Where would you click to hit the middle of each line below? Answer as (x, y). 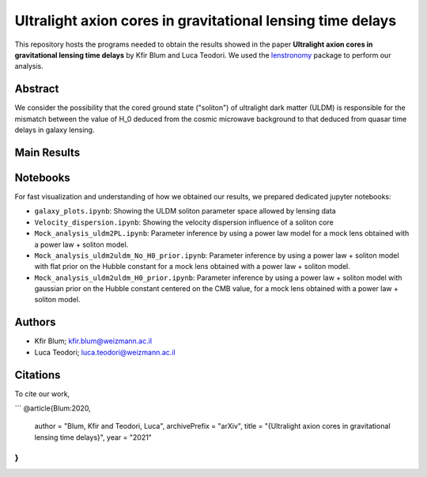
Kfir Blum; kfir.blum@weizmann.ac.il (93, 341)
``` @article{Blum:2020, (53, 408)
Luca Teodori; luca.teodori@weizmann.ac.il (105, 352)
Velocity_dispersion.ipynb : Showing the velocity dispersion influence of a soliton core (184, 222)
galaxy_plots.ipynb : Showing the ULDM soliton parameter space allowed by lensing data (185, 211)
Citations (38, 375)
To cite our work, (42, 394)
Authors (35, 322)
